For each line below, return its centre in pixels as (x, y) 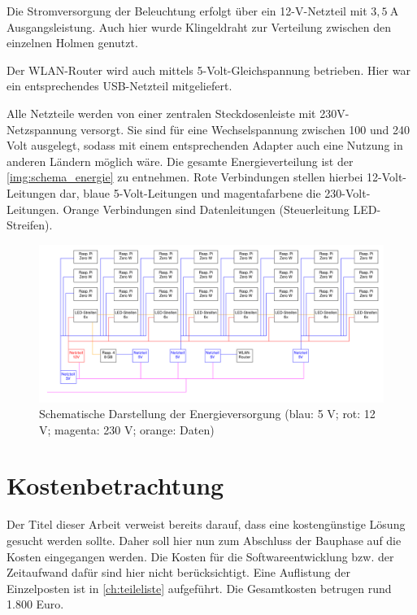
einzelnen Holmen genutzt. (72, 43)
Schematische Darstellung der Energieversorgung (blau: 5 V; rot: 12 (207, 414)
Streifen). (30, 225)
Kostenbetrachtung (115, 485)
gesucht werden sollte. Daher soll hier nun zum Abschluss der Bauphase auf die (204, 540)
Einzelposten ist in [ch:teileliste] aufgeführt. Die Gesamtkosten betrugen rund (199, 588)
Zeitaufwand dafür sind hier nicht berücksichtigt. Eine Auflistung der (178, 572)
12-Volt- (387, 177)
